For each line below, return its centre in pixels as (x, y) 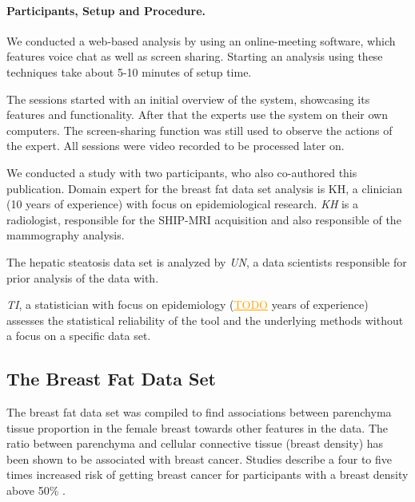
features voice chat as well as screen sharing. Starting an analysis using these (195, 56)
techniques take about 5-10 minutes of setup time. (129, 71)
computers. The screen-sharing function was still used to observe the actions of (200, 130)
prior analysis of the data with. (83, 277)
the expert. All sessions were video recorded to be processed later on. (176, 146)
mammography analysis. (66, 235)
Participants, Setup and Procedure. (106, 10)
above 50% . (36, 490)
